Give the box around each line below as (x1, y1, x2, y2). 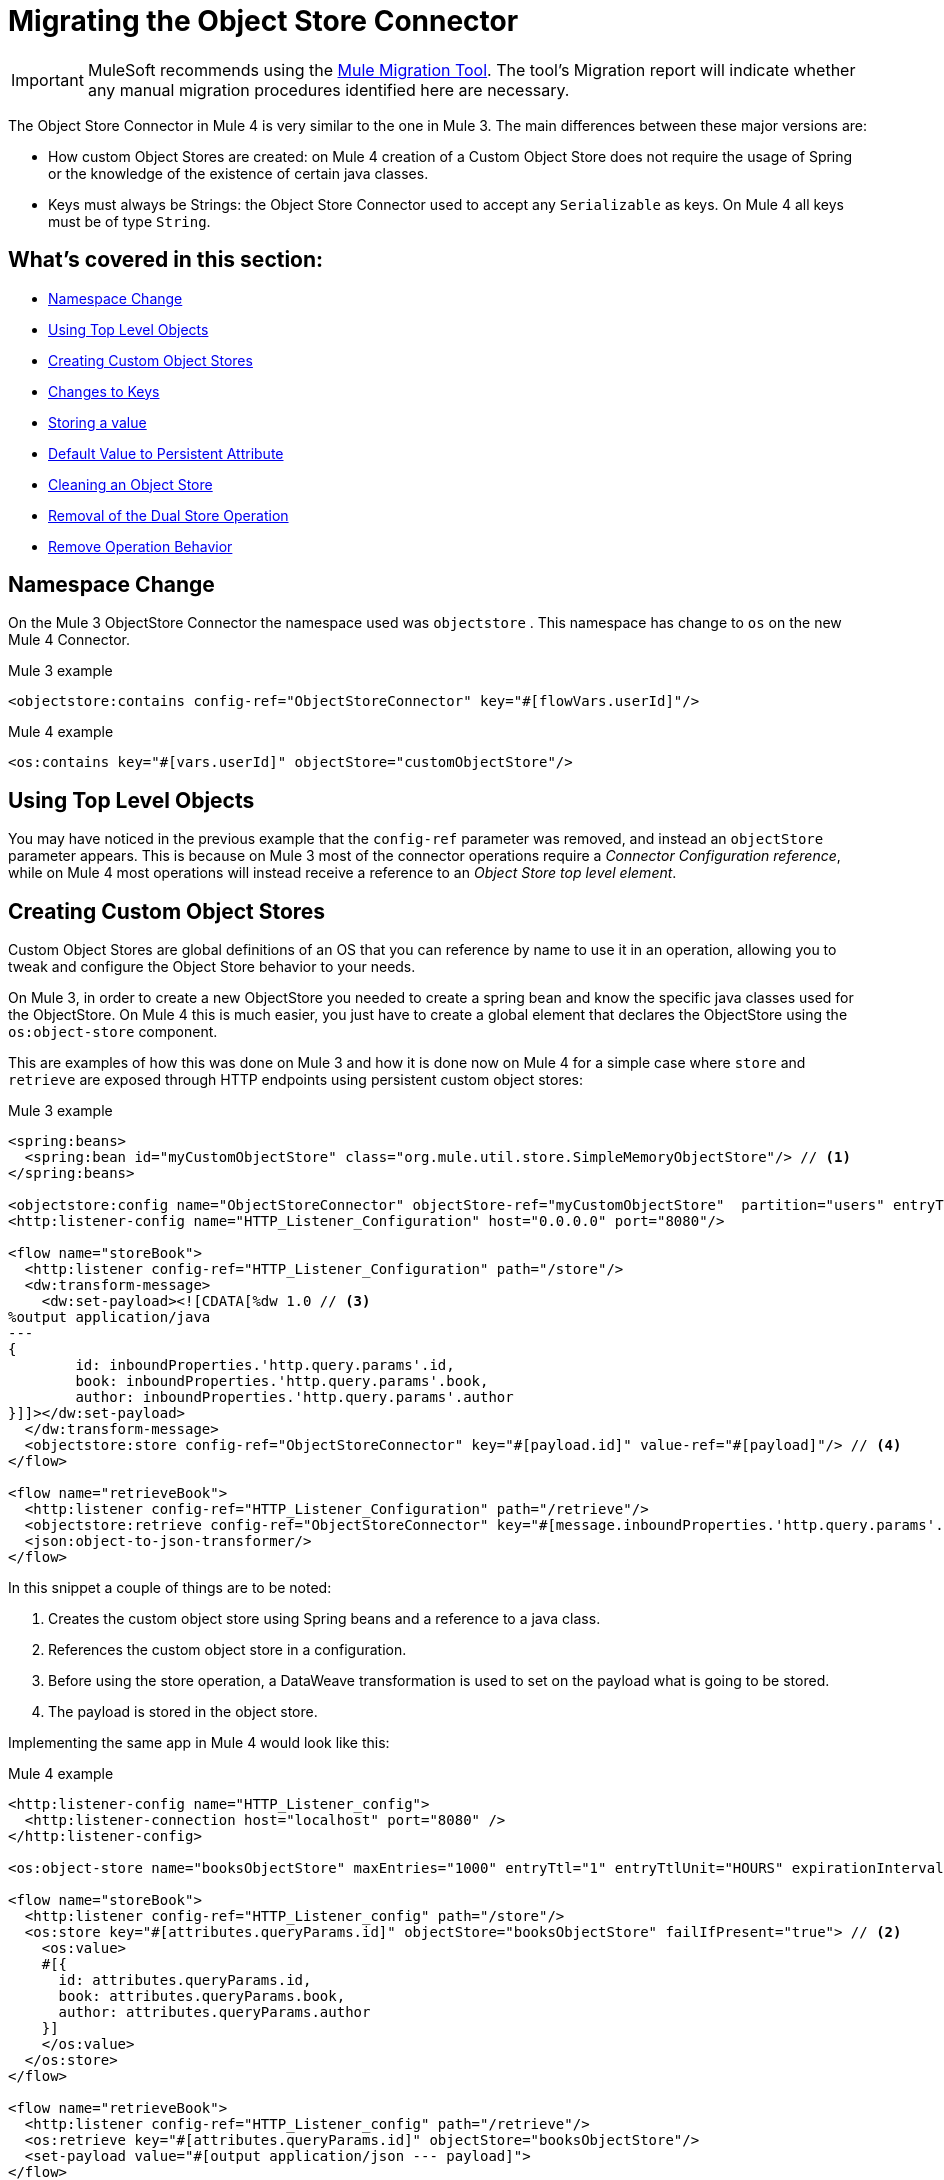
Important (11, 69, 84, 90)
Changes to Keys (48, 382, 160, 400)
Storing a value (48, 413, 147, 431)
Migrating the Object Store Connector (8, 4, 519, 38)
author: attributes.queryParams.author (58, 2004, 371, 2021)
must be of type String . (48, 212, 211, 230)
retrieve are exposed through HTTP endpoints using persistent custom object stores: (8, 1071, 584, 1089)
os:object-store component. (8, 1023, 218, 1041)
